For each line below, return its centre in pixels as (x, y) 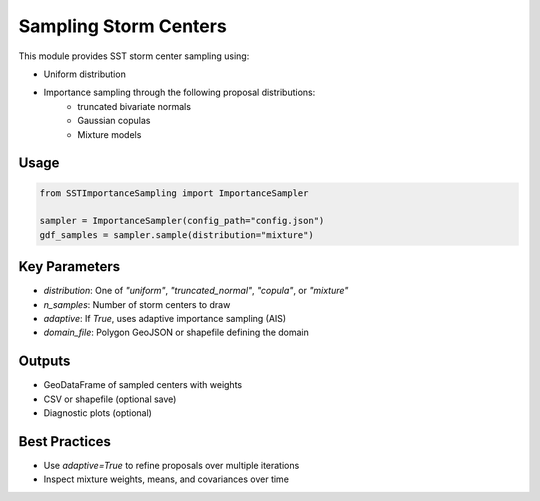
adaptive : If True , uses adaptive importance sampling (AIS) (165, 318)
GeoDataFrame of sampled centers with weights (143, 385)
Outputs (44, 361)
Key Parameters (69, 266)
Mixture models (109, 134)
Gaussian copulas (114, 121)
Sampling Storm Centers (122, 26)
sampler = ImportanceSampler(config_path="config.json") (182, 221)
